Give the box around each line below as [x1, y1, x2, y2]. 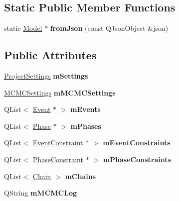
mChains [65, 171, 96, 181]
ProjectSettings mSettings [4, 71, 88, 81]
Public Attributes [4, 47, 97, 63]
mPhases [70, 120, 101, 131]
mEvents [70, 104, 101, 114]
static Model [4, 23, 42, 33]
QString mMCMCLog [4, 188, 77, 198]
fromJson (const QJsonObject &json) [50, 23, 169, 33]
